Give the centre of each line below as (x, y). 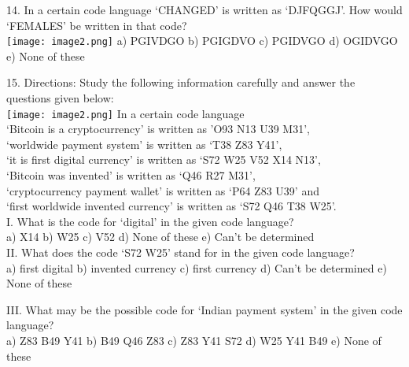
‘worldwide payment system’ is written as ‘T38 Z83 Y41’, (144, 144)
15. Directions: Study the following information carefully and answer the (181, 82)
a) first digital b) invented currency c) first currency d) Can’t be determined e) (197, 267)
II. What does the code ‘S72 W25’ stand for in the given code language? (181, 252)
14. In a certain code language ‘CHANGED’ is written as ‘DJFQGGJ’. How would (204, 9)
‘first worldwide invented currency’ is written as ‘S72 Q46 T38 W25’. (171, 206)
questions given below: (60, 98)
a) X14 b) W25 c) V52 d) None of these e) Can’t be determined (160, 237)
